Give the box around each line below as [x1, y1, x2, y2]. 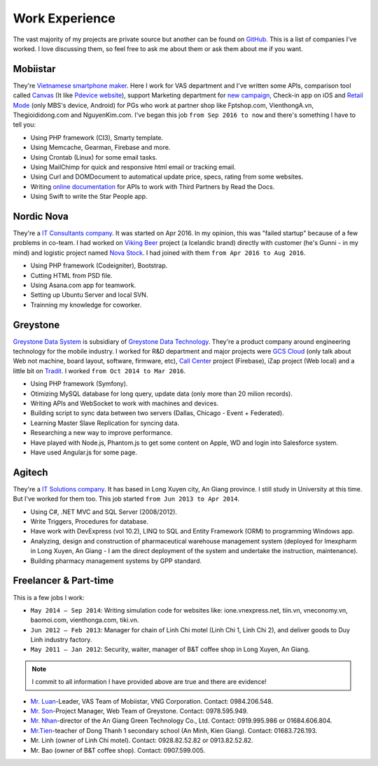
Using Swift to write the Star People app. [30, 193, 148, 201]
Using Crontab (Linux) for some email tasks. [30, 153, 157, 161]
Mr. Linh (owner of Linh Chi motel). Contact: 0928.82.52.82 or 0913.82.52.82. [30, 736, 253, 745]
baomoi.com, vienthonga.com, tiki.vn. [30, 616, 139, 625]
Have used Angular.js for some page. [30, 448, 138, 457]
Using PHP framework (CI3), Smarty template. [30, 133, 164, 141]
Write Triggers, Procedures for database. [30, 517, 149, 526]
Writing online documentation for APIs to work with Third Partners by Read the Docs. [30, 182, 275, 190]
